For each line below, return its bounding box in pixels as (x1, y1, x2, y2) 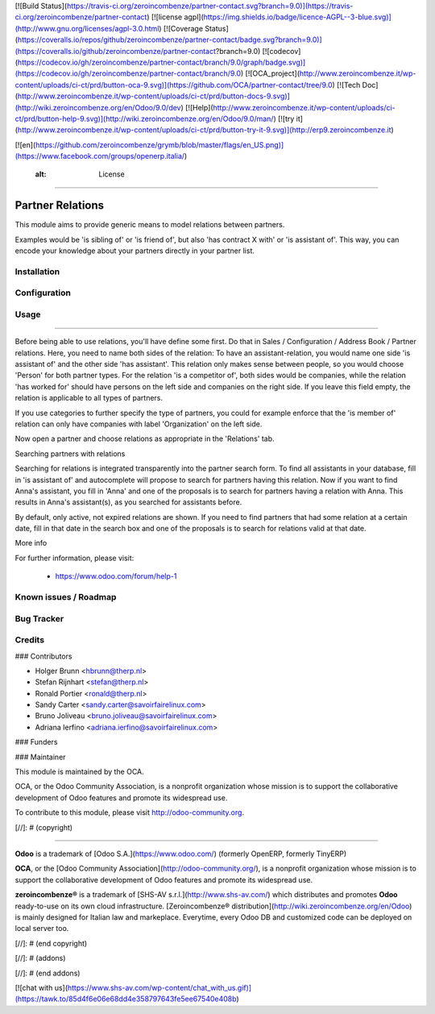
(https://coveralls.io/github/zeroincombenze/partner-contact (14, 46, 217, 56)
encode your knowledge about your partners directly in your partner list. (14, 246, 255, 256)
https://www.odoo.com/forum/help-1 (55, 571, 177, 581)
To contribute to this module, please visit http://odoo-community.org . (14, 808, 245, 817)
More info (14, 538, 48, 548)
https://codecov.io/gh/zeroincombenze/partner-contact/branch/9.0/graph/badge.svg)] (17, 57, 306, 67)
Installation (14, 266, 60, 277)
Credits (14, 634, 44, 646)
